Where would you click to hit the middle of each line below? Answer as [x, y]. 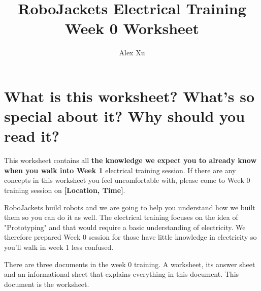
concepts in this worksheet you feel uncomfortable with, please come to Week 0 [127, 180]
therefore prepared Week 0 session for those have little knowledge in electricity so [130, 237]
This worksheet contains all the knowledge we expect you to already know [130, 160]
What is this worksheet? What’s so [129, 96]
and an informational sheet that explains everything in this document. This [122, 274]
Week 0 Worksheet [132, 28]
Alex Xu [132, 53]
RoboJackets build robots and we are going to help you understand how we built [130, 207]
